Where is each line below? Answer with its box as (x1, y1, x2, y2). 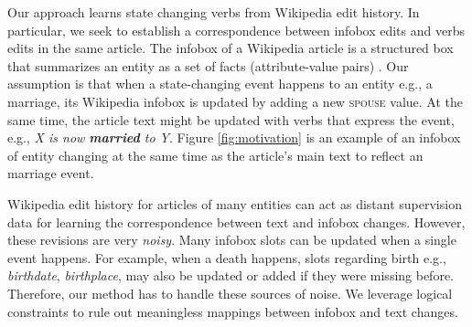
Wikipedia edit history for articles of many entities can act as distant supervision (7, 194, 462, 213)
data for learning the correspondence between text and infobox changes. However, (7, 212, 466, 231)
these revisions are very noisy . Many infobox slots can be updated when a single (7, 230, 456, 249)
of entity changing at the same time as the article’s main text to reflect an (7, 145, 424, 164)
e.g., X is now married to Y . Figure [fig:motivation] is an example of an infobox (7, 128, 461, 147)
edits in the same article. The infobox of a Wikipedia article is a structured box (7, 38, 454, 58)
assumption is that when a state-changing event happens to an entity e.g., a (7, 74, 433, 93)
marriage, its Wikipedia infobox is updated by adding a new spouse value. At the (7, 91, 464, 111)
